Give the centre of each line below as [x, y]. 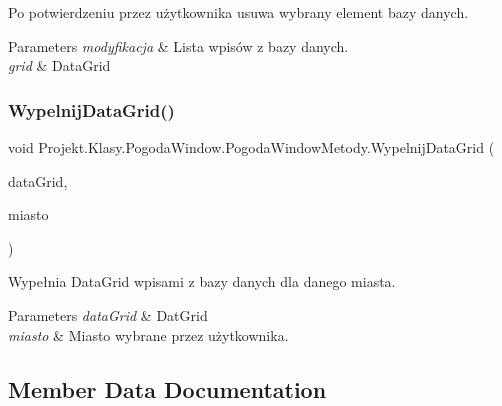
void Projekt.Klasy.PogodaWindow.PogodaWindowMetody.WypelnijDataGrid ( [251, 147]
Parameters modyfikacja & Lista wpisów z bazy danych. [178, 45]
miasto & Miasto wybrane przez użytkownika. [148, 334]
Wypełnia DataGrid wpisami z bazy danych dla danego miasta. [202, 281]
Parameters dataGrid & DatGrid [108, 314]
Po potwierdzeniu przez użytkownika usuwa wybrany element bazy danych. [238, 12]
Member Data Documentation [167, 388]
